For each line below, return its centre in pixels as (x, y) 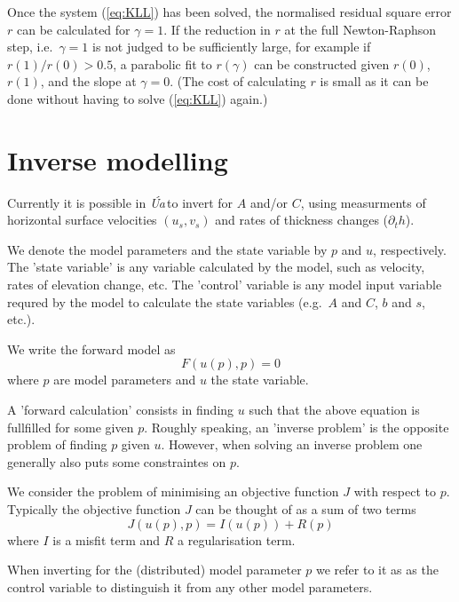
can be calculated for (73, 29)
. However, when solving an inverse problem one (292, 444)
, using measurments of (363, 202)
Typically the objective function (94, 509)
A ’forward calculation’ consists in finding (121, 410)
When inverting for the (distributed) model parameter (154, 570)
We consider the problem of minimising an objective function (173, 491)
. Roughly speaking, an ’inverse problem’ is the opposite (297, 427)
